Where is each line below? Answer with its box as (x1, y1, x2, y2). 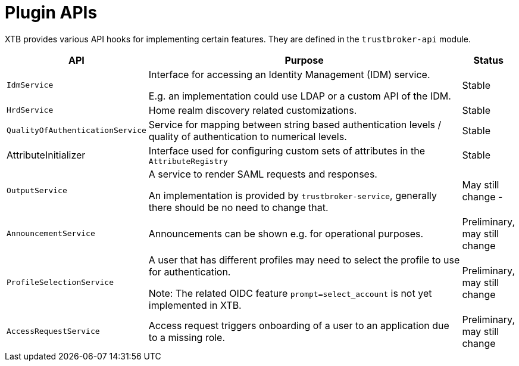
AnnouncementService (7, 229, 95, 238)
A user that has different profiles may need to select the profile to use (148, 253, 460, 266)
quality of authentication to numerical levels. (148, 130, 347, 142)
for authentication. (148, 265, 231, 278)
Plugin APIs (5, 2, 98, 23)
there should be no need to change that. (148, 201, 329, 213)
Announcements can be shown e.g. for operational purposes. (148, 227, 424, 240)
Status (473, 54, 504, 66)
